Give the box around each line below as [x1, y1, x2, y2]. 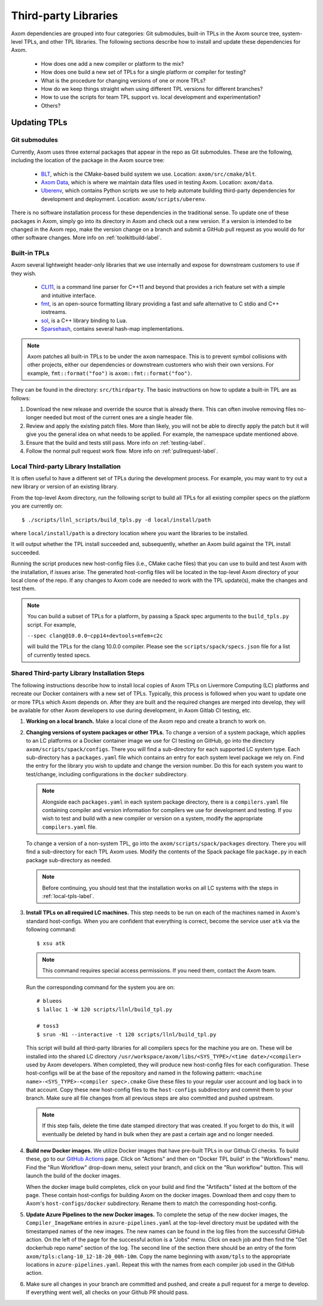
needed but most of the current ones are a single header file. [43, 414, 194, 421]
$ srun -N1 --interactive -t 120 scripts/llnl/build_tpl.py [36, 1031, 217, 1038]
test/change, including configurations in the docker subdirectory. [26, 770, 188, 777]
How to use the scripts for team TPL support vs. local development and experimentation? [41, 93, 261, 101]
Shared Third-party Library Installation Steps [11, 669, 145, 678]
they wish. [11, 270, 37, 277]
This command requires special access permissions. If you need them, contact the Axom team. [42, 967, 276, 974]
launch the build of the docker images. [26, 1172, 121, 1179]
